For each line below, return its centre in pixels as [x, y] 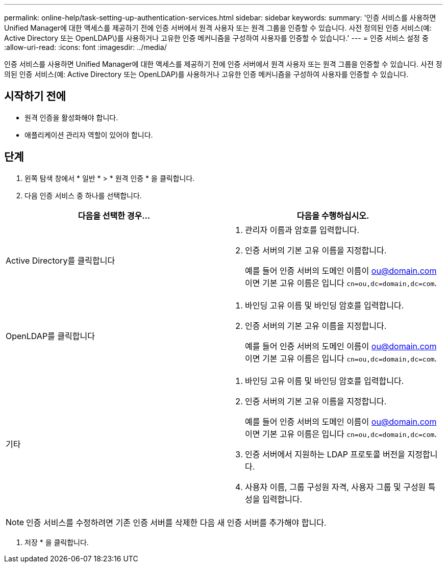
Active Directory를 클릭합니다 [60, 260]
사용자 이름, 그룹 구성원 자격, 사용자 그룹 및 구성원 [336, 487]
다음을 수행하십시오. [333, 215]
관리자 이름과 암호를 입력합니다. [302, 230]
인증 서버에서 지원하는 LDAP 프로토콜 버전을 [325, 454]
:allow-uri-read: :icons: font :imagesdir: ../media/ [85, 47]
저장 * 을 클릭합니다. [57, 542]
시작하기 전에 [35, 96]
